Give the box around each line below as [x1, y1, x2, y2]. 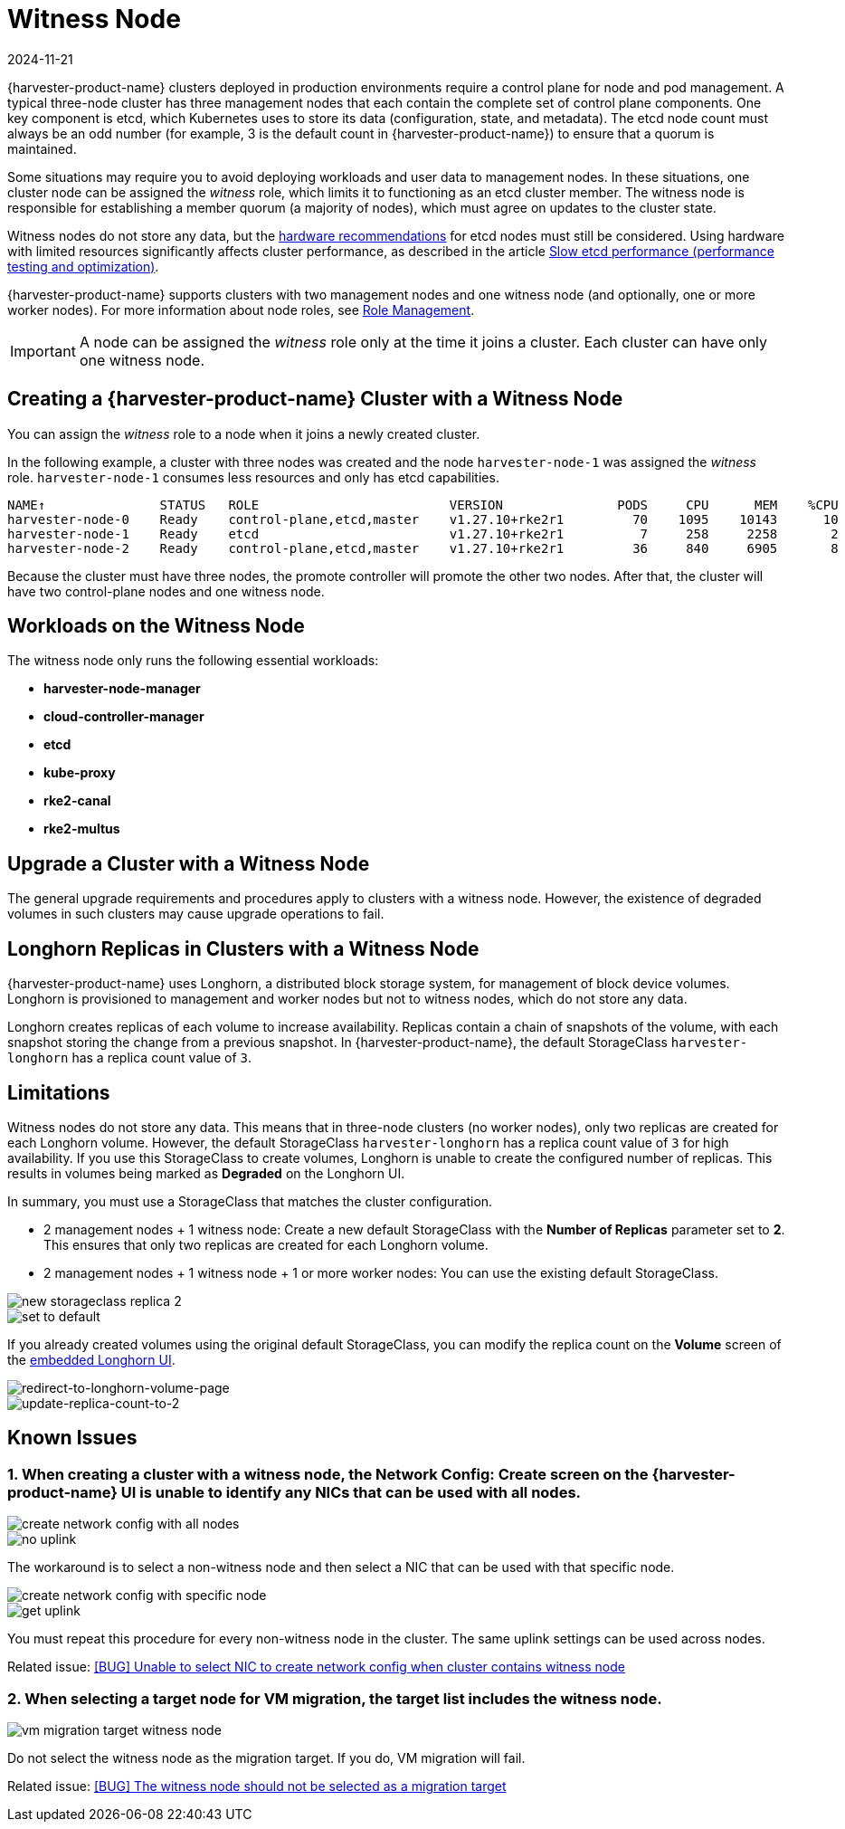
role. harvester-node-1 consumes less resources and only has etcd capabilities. [7, 469, 499, 485]
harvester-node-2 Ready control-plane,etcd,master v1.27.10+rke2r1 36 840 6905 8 [7, 540, 839, 556]
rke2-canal [43, 793, 111, 809]
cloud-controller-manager [43, 709, 204, 725]
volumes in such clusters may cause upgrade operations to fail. [7, 906, 385, 922]
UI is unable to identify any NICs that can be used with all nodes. [120, 1482, 582, 1501]
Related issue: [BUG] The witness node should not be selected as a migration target [7, 1777, 507, 1794]
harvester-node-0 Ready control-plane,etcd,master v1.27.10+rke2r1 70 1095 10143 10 [7, 511, 839, 527]
